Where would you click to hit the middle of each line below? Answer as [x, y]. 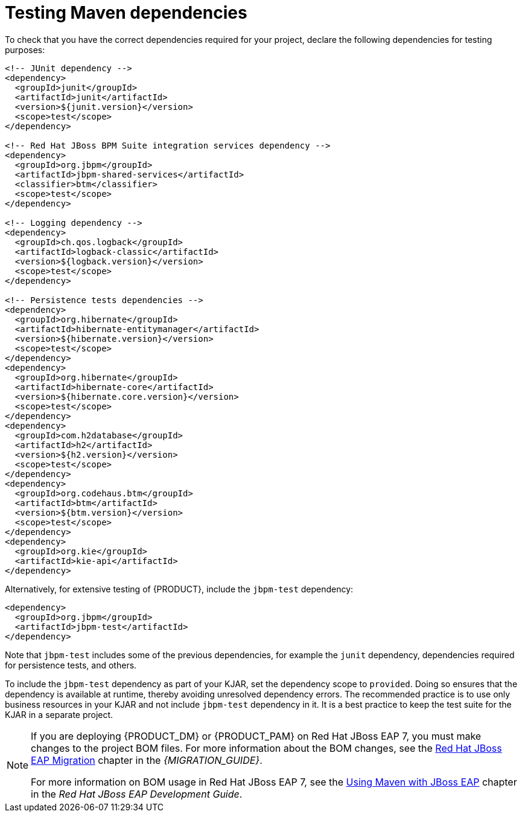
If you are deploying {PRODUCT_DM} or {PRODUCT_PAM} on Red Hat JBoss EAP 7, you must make [256, 736]
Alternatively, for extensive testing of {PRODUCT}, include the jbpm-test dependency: [179, 589]
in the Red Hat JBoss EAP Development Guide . [137, 794]
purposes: [25, 50]
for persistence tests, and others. [71, 665]
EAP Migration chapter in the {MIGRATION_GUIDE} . [147, 760]
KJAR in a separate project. [59, 714]
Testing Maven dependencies [126, 13]
